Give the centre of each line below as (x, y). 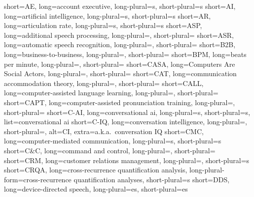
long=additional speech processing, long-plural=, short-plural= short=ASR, (119, 35)
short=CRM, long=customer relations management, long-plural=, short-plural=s (127, 160)
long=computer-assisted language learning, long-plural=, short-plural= (111, 93)
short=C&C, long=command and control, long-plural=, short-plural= (110, 150)
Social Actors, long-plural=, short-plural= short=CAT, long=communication (120, 73)
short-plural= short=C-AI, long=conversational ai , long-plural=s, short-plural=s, (127, 112)
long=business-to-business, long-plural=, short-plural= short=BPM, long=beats (125, 54)
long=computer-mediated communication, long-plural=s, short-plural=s (113, 141)
